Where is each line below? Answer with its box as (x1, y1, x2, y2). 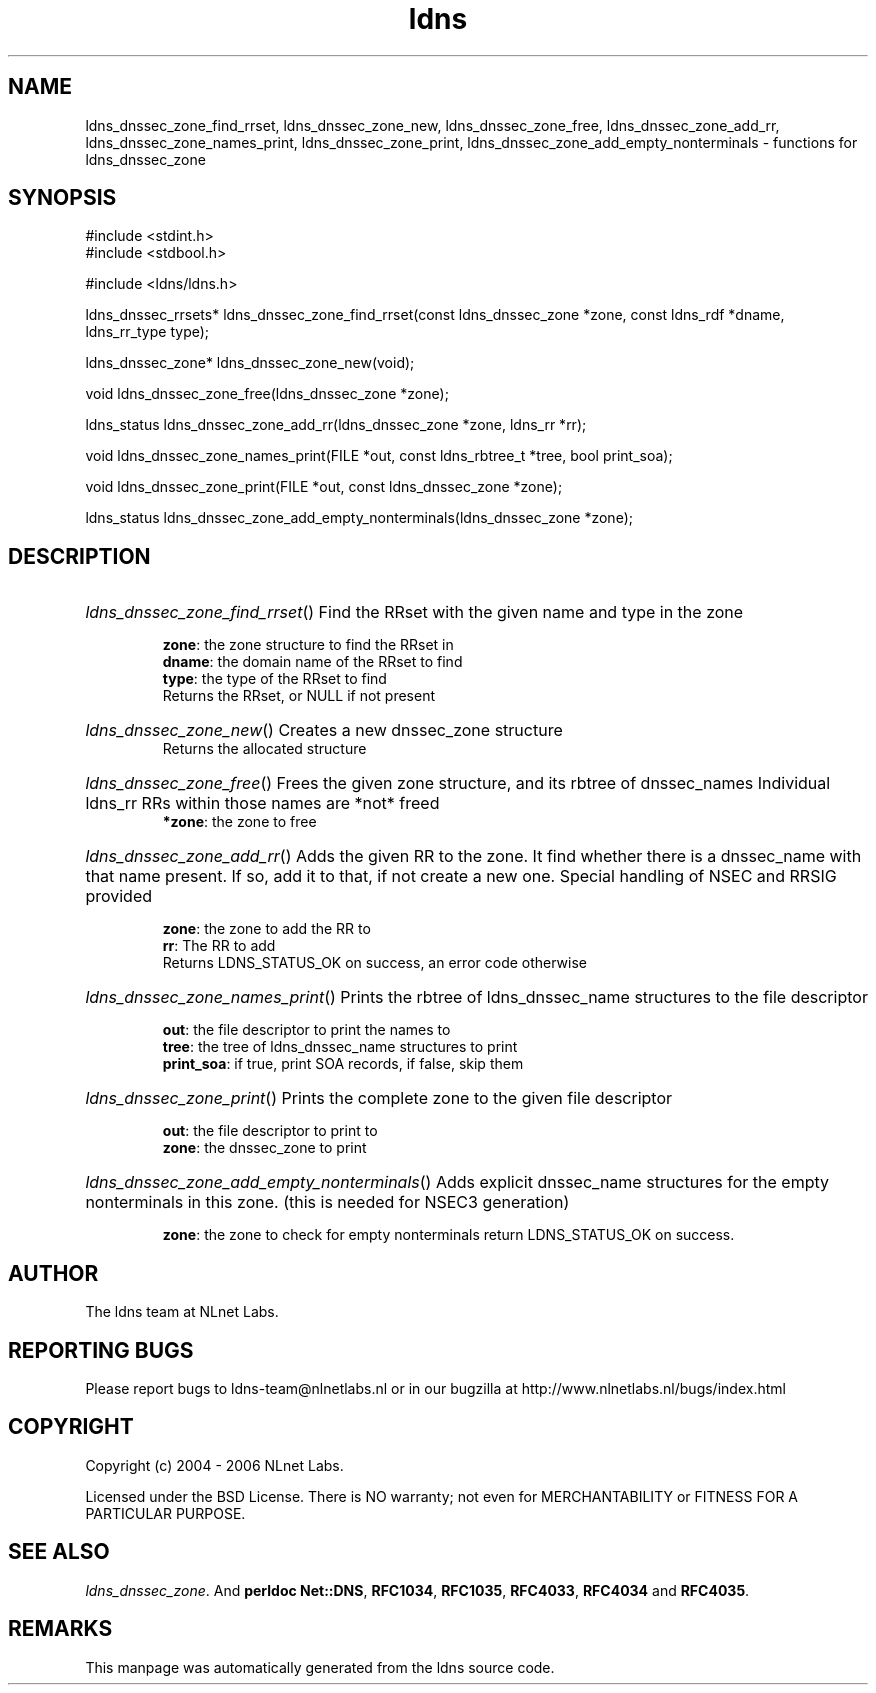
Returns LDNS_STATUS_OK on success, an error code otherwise (162, 954, 588, 972)
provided (85, 886, 153, 907)
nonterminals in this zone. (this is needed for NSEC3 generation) (85, 1192, 570, 1213)
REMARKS (8, 1616, 113, 1642)
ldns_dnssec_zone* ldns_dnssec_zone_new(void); (85, 354, 415, 372)
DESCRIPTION (8, 543, 151, 569)
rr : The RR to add (162, 937, 276, 955)
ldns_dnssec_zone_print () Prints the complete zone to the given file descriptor (85, 1088, 673, 1109)
